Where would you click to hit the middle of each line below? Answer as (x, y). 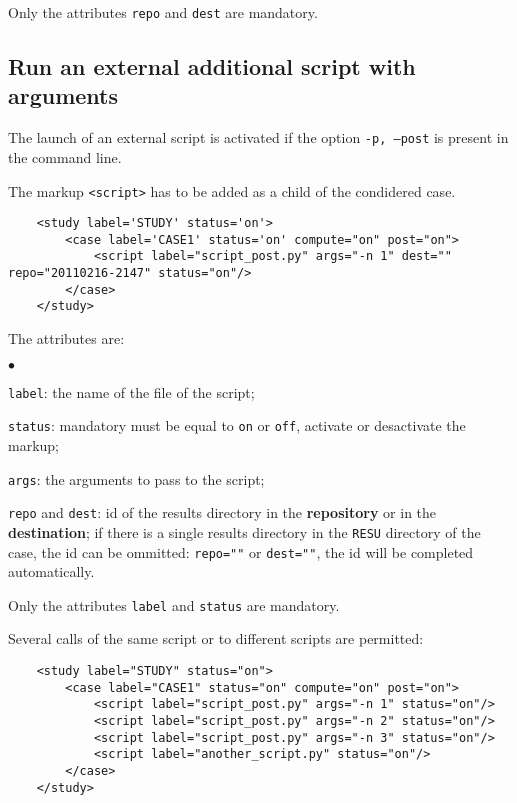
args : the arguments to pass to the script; (136, 478)
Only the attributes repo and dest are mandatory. (163, 12)
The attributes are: (66, 338)
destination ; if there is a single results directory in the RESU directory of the (244, 531)
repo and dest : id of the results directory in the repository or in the (222, 512)
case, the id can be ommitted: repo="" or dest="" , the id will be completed (241, 551)
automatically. (51, 571)
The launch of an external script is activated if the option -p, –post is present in (258, 137)
